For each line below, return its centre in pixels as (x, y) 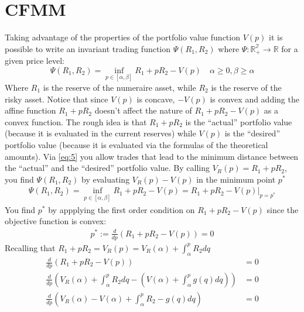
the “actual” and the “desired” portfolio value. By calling (107, 168)
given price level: (35, 61)
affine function (30, 110)
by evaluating (106, 179)
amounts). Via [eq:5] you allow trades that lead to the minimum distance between (152, 156)
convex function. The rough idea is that (76, 121)
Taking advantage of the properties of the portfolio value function (122, 37)
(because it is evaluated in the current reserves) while (100, 133)
